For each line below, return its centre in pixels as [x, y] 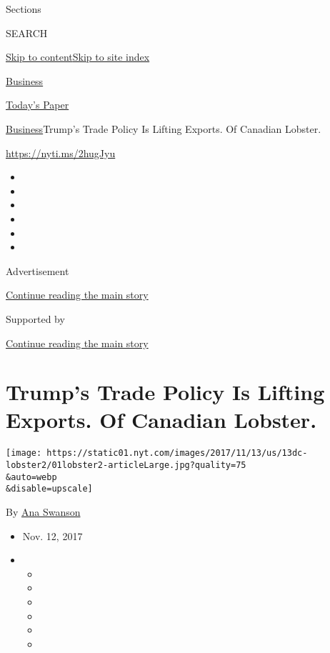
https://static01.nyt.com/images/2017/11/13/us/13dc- [177, 453]
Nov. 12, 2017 [52, 535]
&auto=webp [31, 477]
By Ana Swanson [43, 512]
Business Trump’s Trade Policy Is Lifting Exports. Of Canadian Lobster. [164, 128]
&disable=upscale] [49, 489]
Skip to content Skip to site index [78, 57]
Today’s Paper [37, 105]
